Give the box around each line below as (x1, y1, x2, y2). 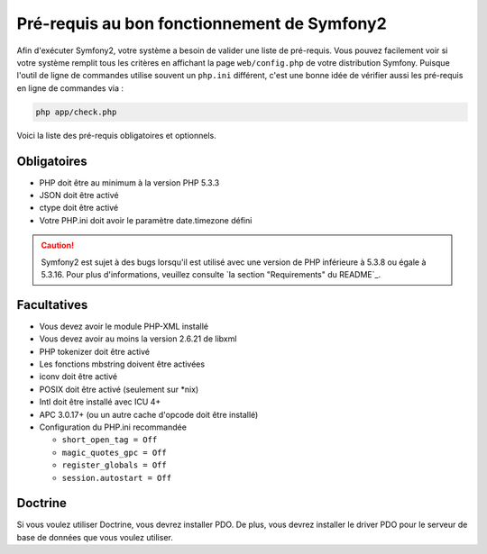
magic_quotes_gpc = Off (61, 447, 167, 458)
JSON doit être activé (39, 189, 119, 200)
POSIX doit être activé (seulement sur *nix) (39, 384, 199, 395)
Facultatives (16, 297, 88, 313)
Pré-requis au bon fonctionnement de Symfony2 (16, 14, 387, 33)
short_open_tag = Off (61, 435, 158, 445)
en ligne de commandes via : (16, 82, 124, 94)
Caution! (41, 240, 75, 251)
